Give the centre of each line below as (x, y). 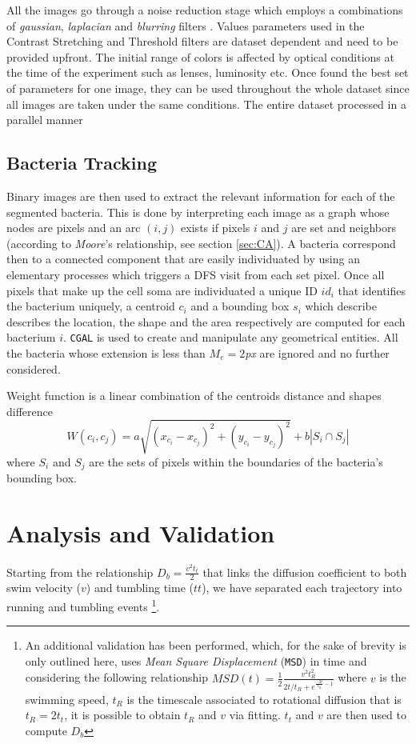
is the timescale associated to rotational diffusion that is (264, 699)
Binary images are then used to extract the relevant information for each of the (201, 196)
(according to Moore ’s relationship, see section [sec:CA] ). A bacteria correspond (201, 243)
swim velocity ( (44, 588)
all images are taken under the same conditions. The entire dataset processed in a (206, 104)
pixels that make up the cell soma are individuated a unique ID (162, 290)
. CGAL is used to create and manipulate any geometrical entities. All (231, 337)
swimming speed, (67, 699)
